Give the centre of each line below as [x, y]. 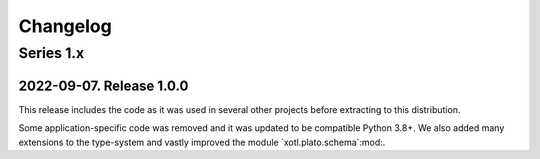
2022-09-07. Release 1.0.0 [103, 85]
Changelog [65, 26]
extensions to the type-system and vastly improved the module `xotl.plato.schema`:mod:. [202, 142]
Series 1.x [51, 53]
